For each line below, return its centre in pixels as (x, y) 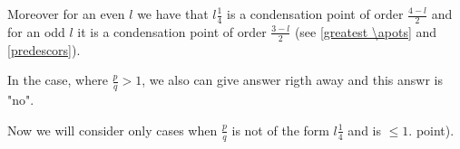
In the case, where (58, 80)
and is (365, 130)
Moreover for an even (66, 14)
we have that (173, 14)
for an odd (36, 31)
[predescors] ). (44, 49)
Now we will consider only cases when (113, 130)
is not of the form (280, 130)
